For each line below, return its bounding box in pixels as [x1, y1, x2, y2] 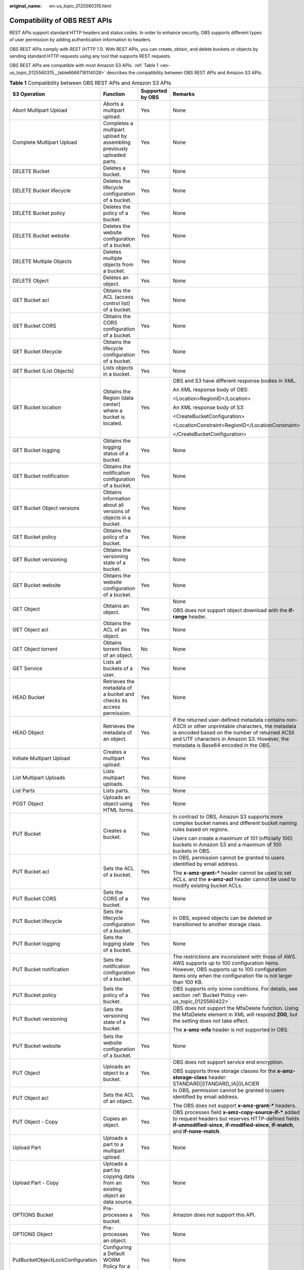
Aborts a [103, 100, 124, 107]
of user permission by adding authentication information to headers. [9, 37, 152, 43]
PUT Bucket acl [12, 868, 50, 875]
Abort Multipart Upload [12, 107, 68, 114]
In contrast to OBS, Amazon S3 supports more [172, 813, 283, 820]
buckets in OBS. [172, 847, 211, 854]
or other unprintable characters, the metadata [187, 722, 296, 729]
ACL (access [103, 293, 134, 300]
